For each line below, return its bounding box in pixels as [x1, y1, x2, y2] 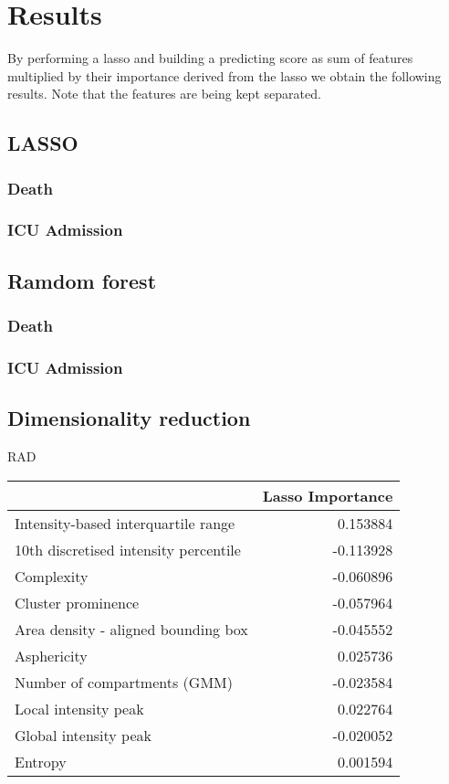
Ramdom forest [7, 266, 157, 294]
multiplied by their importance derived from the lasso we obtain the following [7, 66, 442, 85]
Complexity [15, 565, 89, 587]
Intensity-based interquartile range [15, 512, 235, 534]
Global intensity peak [15, 724, 152, 746]
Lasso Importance [262, 484, 393, 506]
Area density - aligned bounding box [15, 618, 248, 640]
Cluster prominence [15, 591, 140, 613]
